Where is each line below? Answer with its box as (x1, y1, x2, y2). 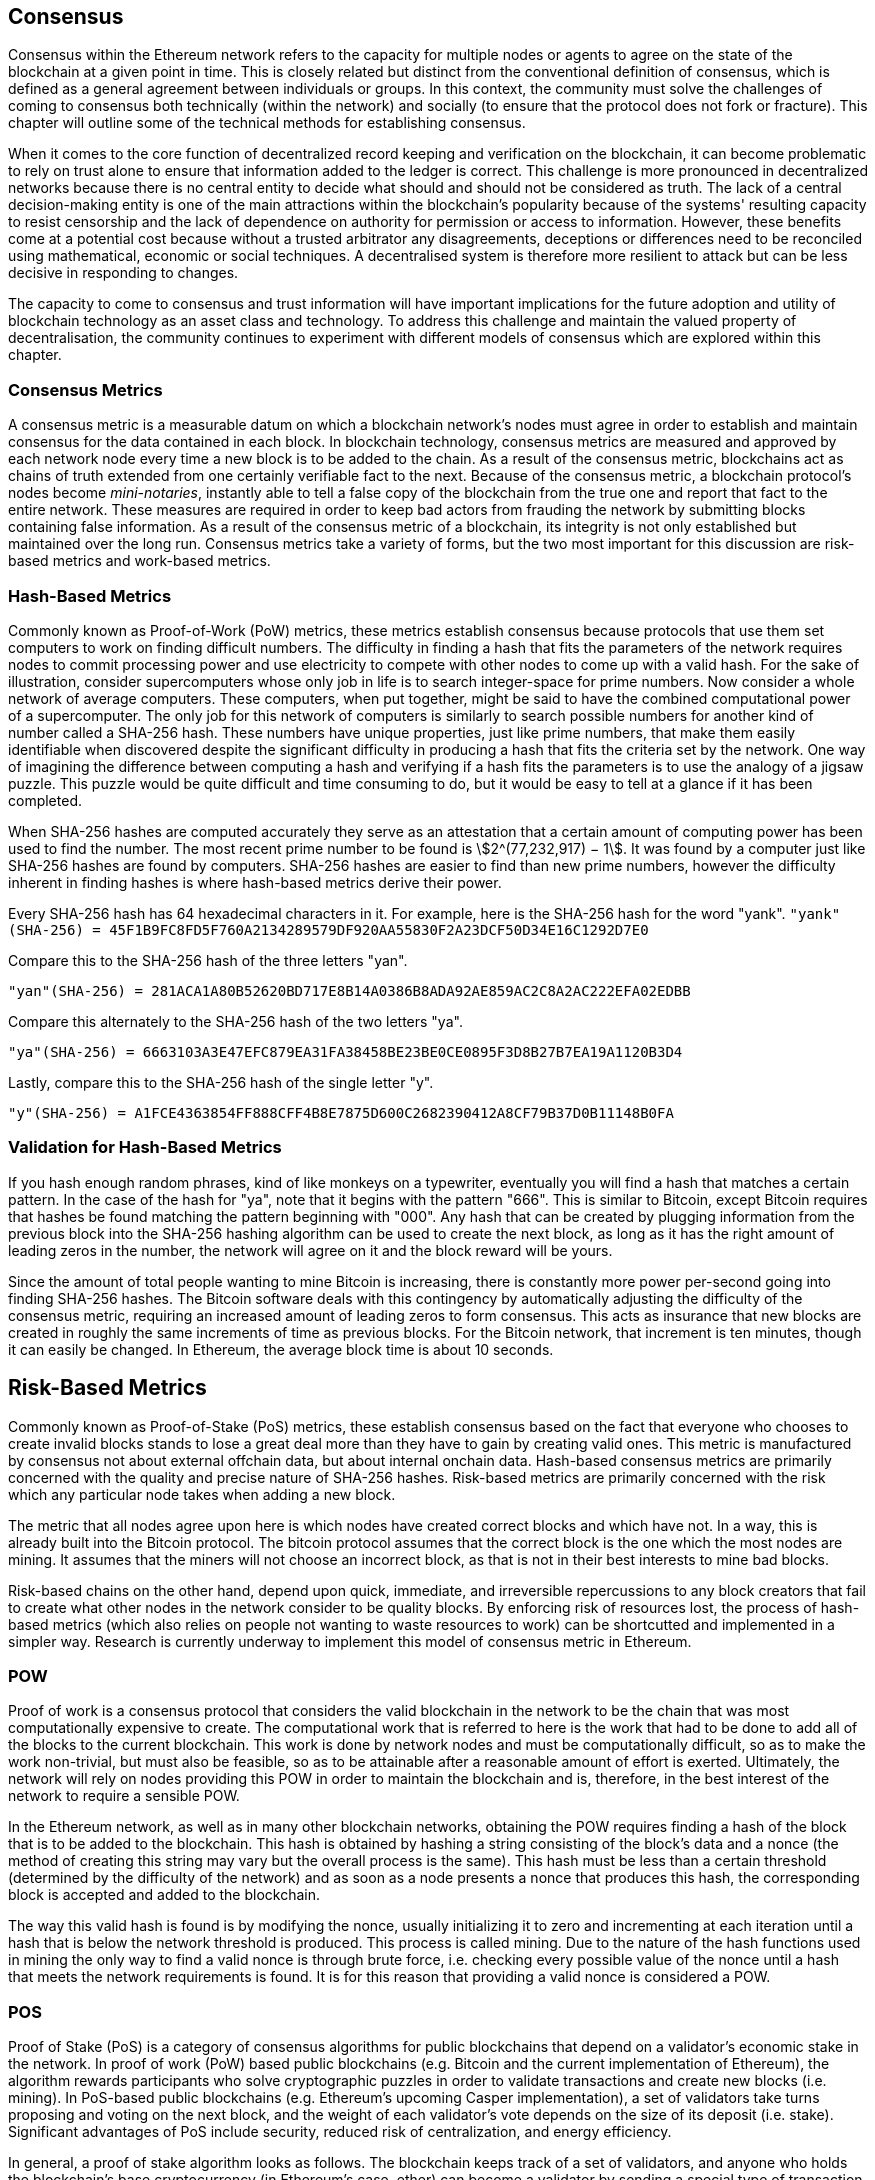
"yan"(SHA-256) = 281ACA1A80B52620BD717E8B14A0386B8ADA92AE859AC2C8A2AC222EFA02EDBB (8, 982, 691, 999)
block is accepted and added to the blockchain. (8, 1886, 321, 1904)
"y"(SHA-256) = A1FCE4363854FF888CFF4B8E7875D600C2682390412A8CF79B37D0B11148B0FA (8, 1104, 674, 1121)
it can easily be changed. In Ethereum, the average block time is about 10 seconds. (8, 1340, 554, 1358)
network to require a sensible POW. (8, 1787, 240, 1805)
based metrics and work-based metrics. (8, 552, 271, 570)
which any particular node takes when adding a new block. (8, 1485, 396, 1503)
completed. (8, 791, 82, 809)
